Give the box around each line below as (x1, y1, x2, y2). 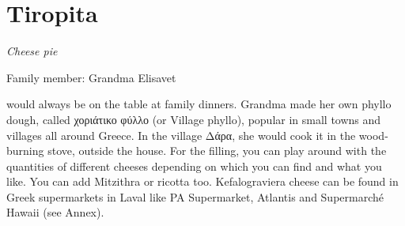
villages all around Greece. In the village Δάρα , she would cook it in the (6, 126, 356, 143)
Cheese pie (6, 43, 58, 59)
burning (6, 142, 44, 159)
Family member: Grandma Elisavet (6, 69, 176, 85)
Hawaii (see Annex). (6, 204, 104, 220)
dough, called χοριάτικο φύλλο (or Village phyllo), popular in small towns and (6, 111, 381, 127)
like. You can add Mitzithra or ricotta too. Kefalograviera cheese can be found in (6, 173, 399, 190)
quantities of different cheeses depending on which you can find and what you (6, 157, 382, 174)
